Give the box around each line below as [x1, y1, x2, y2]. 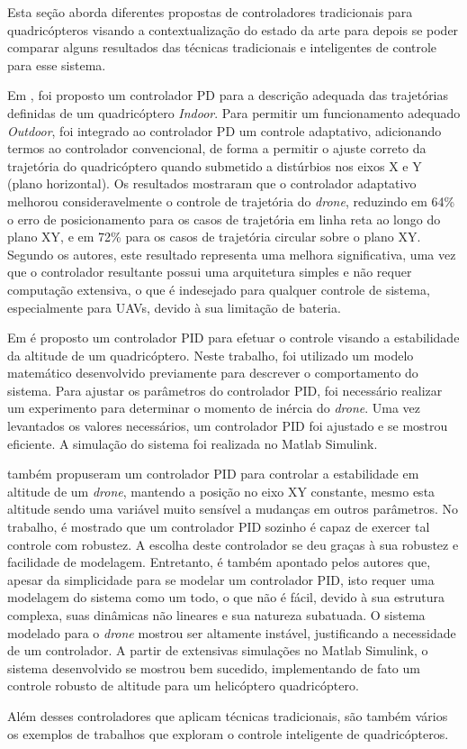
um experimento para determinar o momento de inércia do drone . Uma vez [7, 398, 421, 417]
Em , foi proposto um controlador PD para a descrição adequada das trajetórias [7, 86, 449, 105]
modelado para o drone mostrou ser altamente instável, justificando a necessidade [7, 623, 456, 642]
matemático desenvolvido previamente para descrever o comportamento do [7, 363, 418, 382]
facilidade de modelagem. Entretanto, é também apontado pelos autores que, [7, 553, 431, 571]
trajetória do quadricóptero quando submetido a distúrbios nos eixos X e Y [7, 156, 422, 175]
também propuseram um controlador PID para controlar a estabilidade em [7, 464, 419, 483]
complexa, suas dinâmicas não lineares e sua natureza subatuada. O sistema [7, 606, 426, 624]
